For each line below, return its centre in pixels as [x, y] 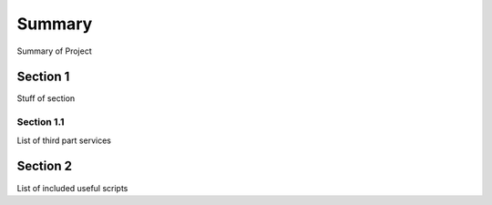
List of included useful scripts [72, 188]
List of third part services [64, 140]
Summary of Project [54, 51]
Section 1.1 [41, 122]
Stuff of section [46, 98]
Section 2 [45, 166]
